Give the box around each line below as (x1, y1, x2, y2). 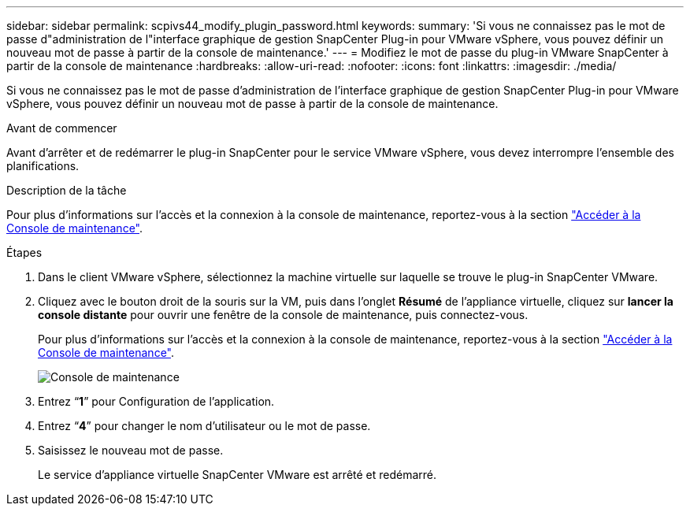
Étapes (6, 246, 43, 259)
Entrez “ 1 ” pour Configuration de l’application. (38, 395, 275, 408)
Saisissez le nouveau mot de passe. (38, 443, 224, 457)
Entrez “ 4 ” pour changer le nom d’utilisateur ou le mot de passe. (38, 419, 371, 432)
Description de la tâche (6, 184, 127, 197)
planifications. (6, 159, 80, 173)
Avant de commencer (6, 121, 117, 135)
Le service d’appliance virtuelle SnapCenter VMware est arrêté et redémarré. (38, 468, 437, 481)
